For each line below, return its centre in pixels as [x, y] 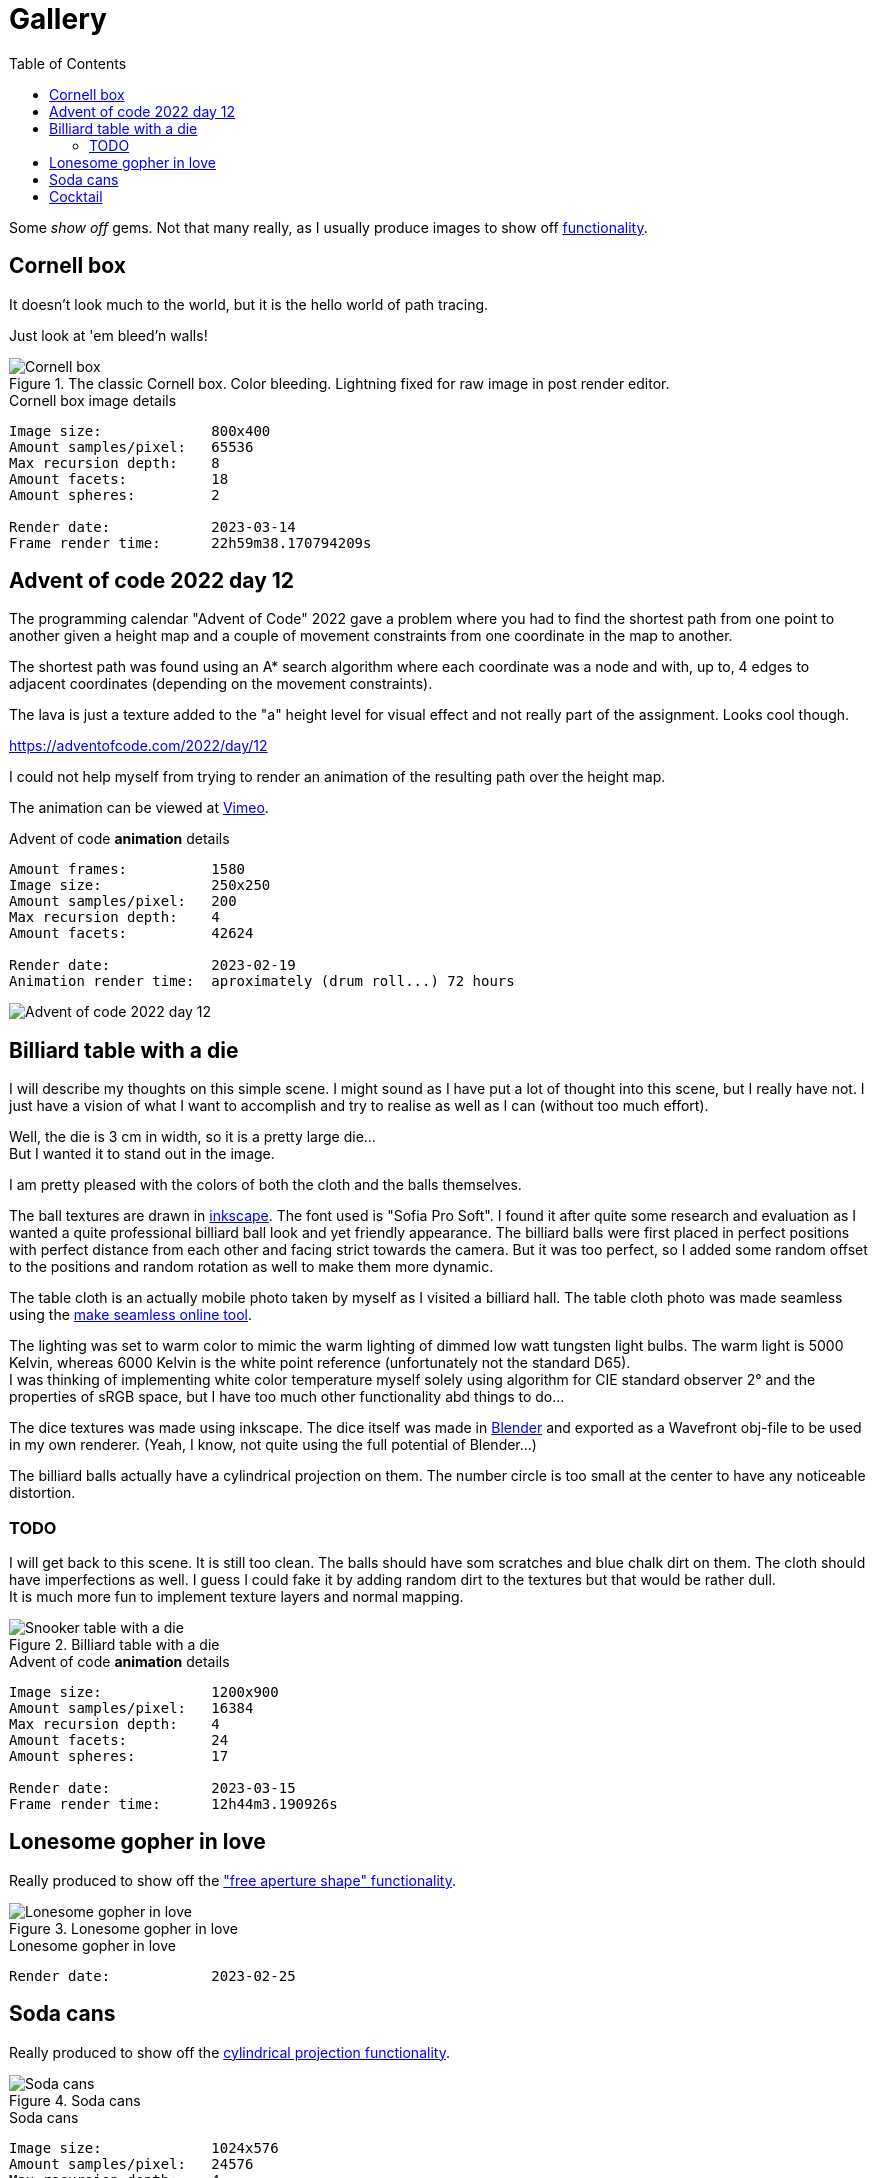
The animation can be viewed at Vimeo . [139, 808]
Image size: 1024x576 [144, 2147]
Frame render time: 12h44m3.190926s [173, 1804]
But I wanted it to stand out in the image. [142, 1154]
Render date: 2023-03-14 [152, 526]
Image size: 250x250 [140, 885]
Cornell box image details [93, 400]
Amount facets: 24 [119, 1740]
